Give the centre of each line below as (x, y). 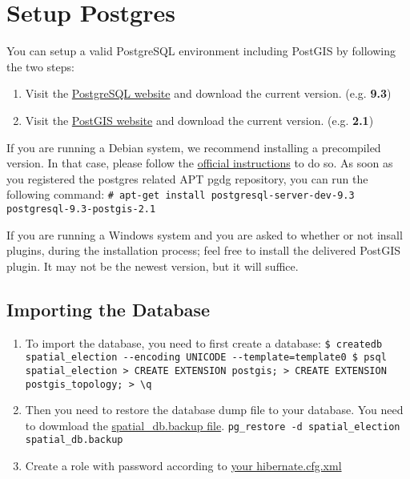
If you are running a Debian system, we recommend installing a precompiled (194, 147)
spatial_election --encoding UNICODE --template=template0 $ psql (206, 358)
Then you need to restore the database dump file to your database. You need (214, 410)
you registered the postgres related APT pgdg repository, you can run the (187, 178)
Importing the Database (109, 309)
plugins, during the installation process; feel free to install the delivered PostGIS (204, 250)
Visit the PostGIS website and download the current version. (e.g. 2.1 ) (199, 120)
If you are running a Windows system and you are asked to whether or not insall (205, 234)
